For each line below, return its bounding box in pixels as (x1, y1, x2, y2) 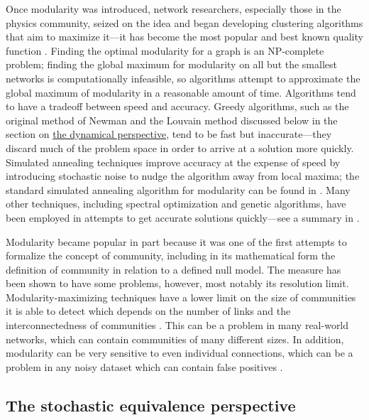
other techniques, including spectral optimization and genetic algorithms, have (6, 196, 346, 211)
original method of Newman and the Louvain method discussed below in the (6, 112, 338, 127)
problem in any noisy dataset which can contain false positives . (6, 359, 283, 374)
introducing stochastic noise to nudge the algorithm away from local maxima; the (6, 168, 360, 183)
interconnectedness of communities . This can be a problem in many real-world (6, 318, 349, 333)
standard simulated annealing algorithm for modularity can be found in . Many (6, 182, 351, 197)
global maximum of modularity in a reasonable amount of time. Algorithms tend (6, 85, 356, 99)
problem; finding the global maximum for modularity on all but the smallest (6, 57, 337, 72)
